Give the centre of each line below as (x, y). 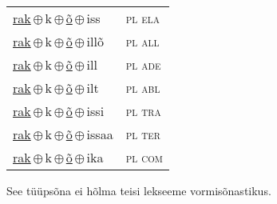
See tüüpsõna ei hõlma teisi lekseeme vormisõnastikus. (139, 190)
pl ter (143, 134)
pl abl (143, 88)
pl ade (143, 64)
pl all (142, 41)
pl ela (142, 18)
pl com (144, 157)
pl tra (143, 111)
